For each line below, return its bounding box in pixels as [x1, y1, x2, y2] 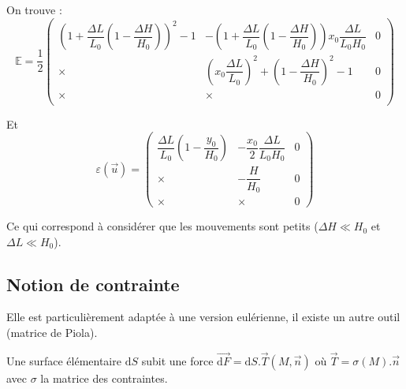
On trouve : [6, 2, 62, 17]
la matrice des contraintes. [40, 369, 168, 386]
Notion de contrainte [6, 271, 180, 296]
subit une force [141, 352, 214, 368]
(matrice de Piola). [6, 324, 98, 341]
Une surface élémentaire [6, 352, 121, 368]
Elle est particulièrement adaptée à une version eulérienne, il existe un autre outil [6, 309, 400, 325]
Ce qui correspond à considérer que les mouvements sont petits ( [6, 218, 318, 234]
